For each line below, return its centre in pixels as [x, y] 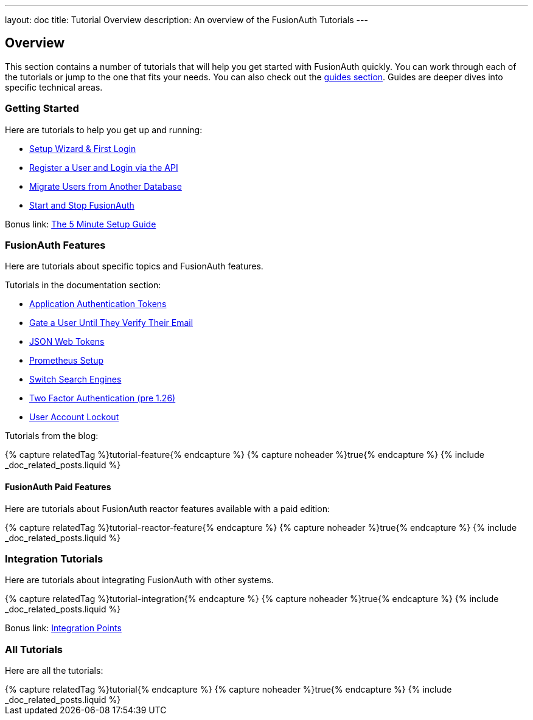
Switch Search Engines [75, 379]
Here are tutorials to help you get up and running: [104, 130]
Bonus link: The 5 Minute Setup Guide [81, 224]
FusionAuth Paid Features [58, 486]
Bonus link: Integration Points [63, 628]
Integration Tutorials [54, 559]
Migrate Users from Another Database [106, 186]
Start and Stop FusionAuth [82, 205]
